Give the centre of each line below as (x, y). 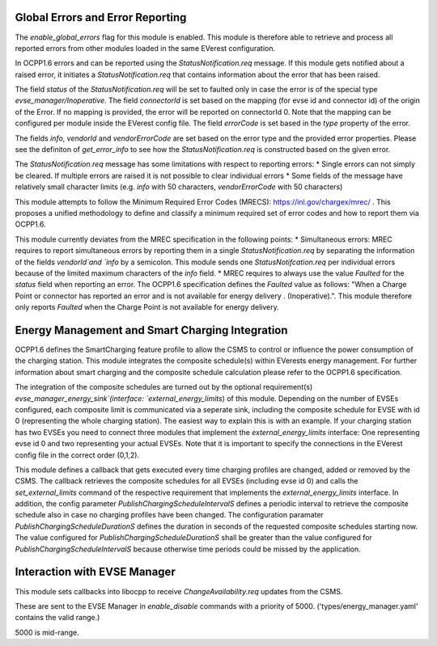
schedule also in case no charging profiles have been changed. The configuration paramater (169, 515)
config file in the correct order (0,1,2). (77, 455)
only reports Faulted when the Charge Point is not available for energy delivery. (147, 307)
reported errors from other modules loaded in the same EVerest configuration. (145, 48)
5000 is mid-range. (47, 632)
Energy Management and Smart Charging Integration (151, 330)
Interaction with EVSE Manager (95, 572)
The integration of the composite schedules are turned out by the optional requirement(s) (164, 387)
